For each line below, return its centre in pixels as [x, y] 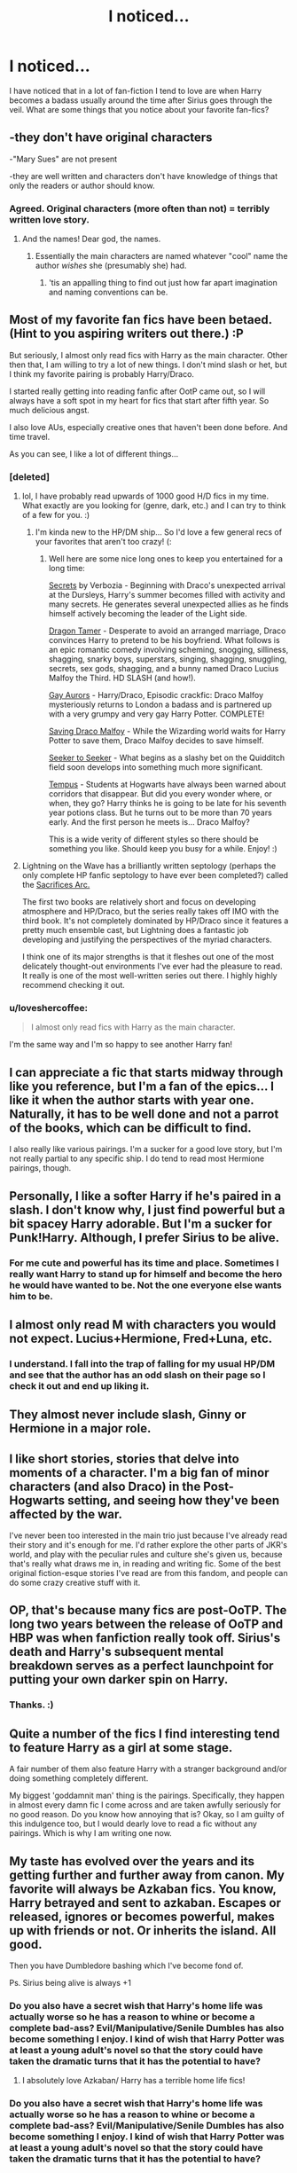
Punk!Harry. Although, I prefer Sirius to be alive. [145, 1238]
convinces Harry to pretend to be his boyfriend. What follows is [164, 640]
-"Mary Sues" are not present [63, 159]
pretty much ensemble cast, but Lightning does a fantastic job [135, 930]
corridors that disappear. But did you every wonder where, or [160, 794]
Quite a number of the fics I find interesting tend [145, 1734]
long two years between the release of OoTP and [146, 1624]
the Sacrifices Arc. [56, 885]
